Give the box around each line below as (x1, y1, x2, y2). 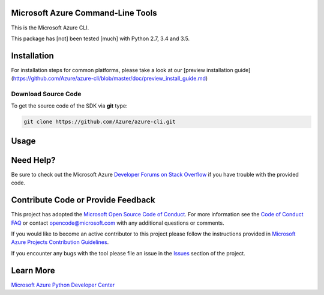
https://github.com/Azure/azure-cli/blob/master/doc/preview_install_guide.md (13, 75, 206, 82)
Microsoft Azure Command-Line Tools (11, 8, 157, 18)
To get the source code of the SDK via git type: (11, 102, 128, 109)
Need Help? (11, 155, 56, 165)
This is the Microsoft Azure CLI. (11, 24, 89, 31)
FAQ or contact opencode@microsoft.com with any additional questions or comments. (11, 219, 224, 227)
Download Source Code (11, 90, 82, 98)
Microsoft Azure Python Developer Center (11, 281, 115, 288)
